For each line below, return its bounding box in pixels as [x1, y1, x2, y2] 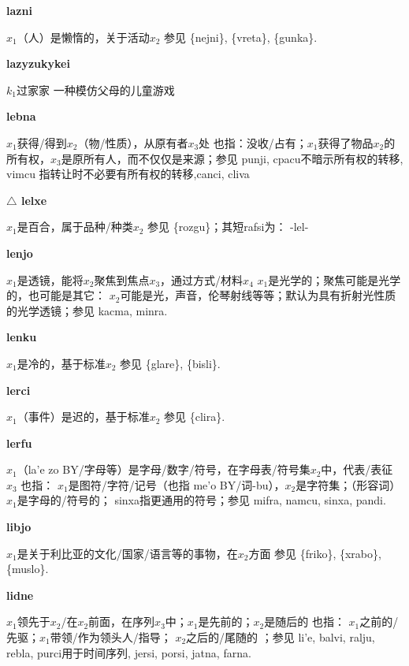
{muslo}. [6, 560, 49, 577]
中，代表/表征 [321, 461, 393, 478]
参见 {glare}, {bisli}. [120, 355, 221, 371]
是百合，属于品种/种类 [17, 218, 133, 235]
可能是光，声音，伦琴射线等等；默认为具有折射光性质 [120, 287, 396, 303]
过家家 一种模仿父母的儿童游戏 [16, 81, 175, 98]
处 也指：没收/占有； [199, 134, 307, 151]
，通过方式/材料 [160, 271, 244, 288]
